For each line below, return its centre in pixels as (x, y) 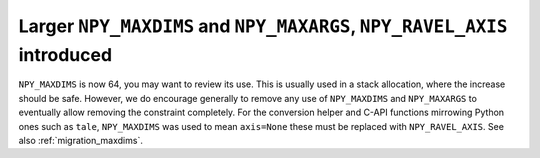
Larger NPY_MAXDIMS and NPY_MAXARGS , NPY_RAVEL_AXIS (263, 26)
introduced (65, 54)
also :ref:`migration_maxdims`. (81, 140)
